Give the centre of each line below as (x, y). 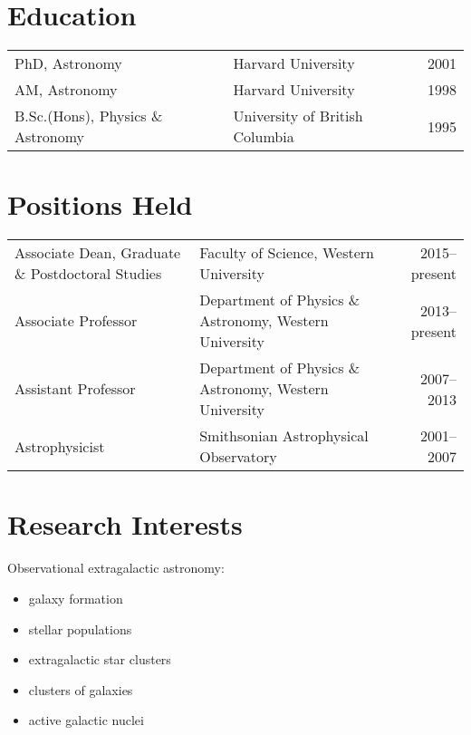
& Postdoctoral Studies (88, 274)
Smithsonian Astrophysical (284, 436)
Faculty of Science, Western (287, 253)
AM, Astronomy (66, 90)
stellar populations (80, 629)
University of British (298, 116)
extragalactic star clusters (100, 659)
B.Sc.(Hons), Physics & (89, 116)
